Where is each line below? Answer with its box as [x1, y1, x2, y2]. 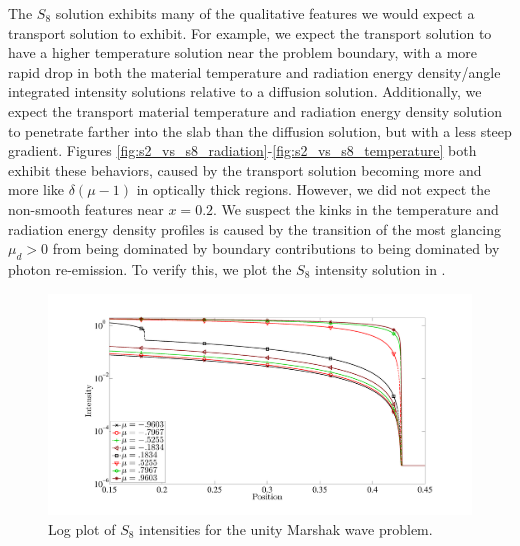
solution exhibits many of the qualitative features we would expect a [55, 3, 475, 23]
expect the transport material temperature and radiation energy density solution [8, 100, 503, 121]
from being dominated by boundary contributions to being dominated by [52, 238, 500, 259]
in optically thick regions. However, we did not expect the [136, 179, 491, 200]
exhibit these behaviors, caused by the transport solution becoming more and [8, 159, 482, 180]
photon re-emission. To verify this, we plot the [8, 258, 292, 279]
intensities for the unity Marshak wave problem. [139, 518, 433, 539]
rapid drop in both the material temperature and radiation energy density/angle [8, 61, 501, 82]
